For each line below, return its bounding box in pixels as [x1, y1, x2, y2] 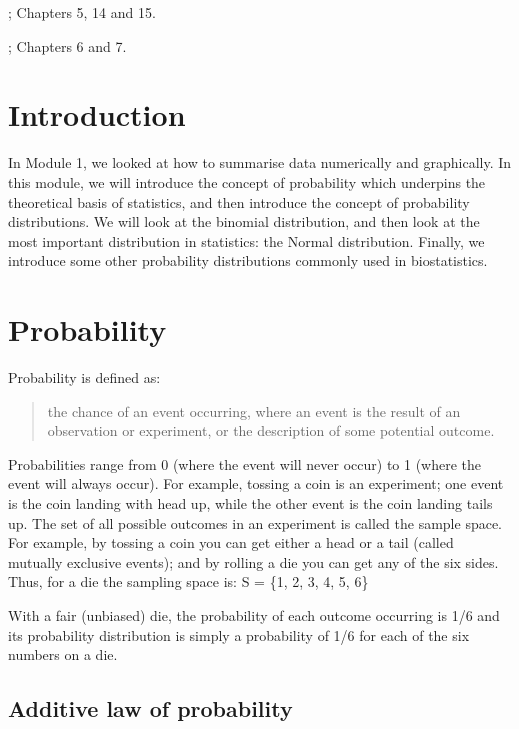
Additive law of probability [8, 693, 293, 724]
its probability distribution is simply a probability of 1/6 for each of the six [8, 624, 470, 645]
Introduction [8, 94, 186, 135]
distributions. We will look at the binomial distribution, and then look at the [8, 211, 480, 232]
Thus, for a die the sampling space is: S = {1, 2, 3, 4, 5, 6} [8, 571, 369, 592]
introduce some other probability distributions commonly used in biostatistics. [8, 250, 488, 271]
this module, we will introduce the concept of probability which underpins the [8, 171, 486, 192]
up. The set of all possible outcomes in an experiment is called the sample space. [8, 512, 503, 533]
